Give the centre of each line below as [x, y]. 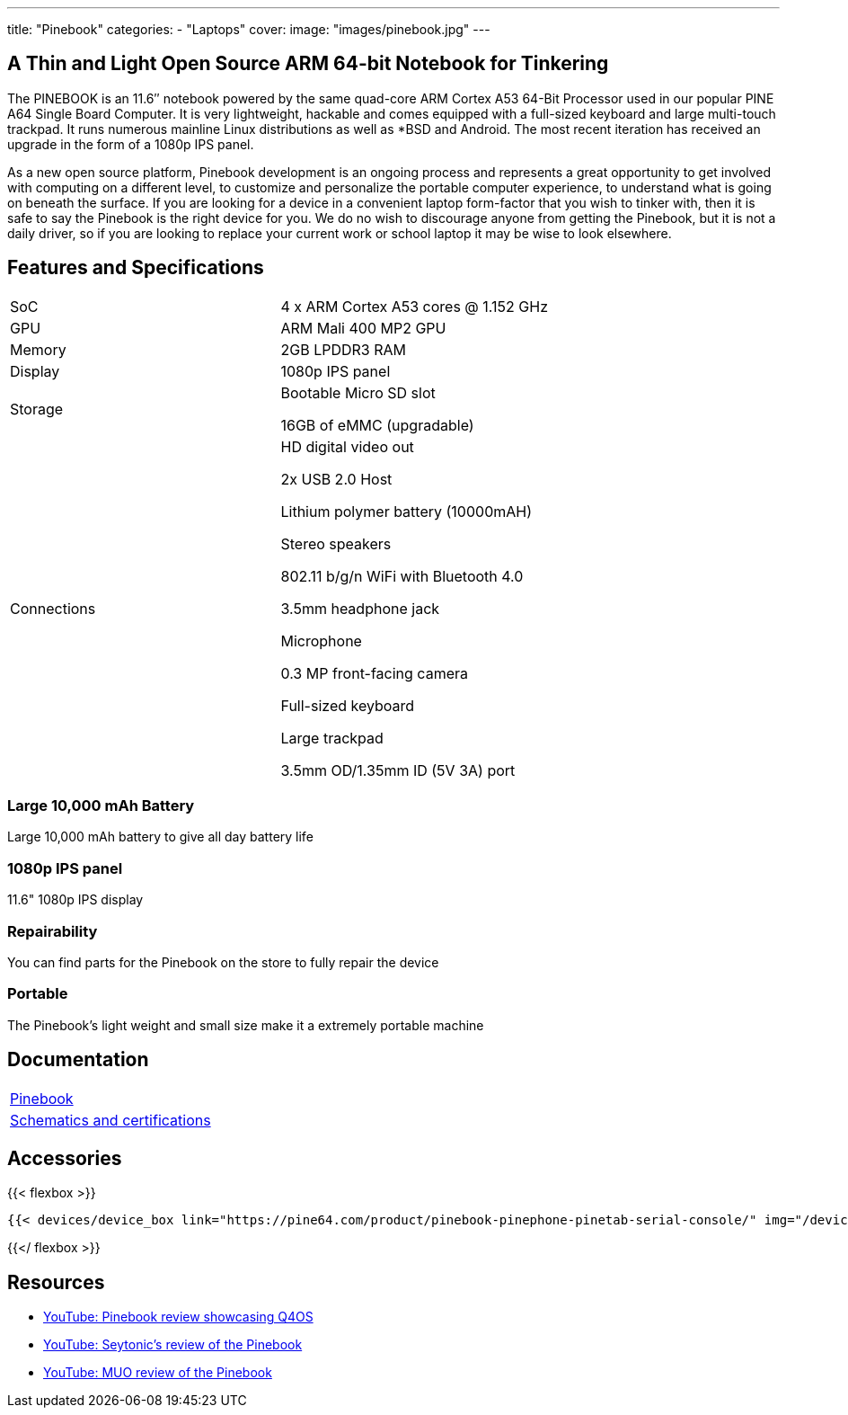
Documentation [78, 1060]
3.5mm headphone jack [360, 608]
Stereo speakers [336, 543]
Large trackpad [332, 738]
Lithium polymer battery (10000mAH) [406, 511]
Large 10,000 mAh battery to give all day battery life [160, 837]
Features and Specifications [136, 268]
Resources [56, 1282]
